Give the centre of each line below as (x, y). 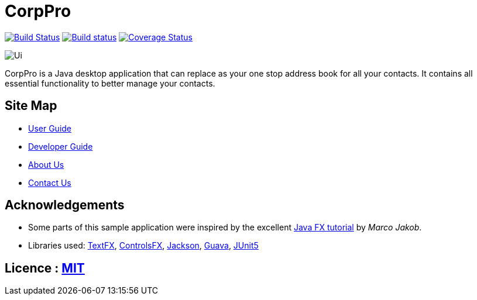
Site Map (31, 106)
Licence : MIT (45, 268)
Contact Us (50, 182)
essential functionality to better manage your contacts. (110, 83)
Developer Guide (61, 146)
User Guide (50, 128)
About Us (46, 164)
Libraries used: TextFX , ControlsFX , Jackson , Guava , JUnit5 (143, 246)
